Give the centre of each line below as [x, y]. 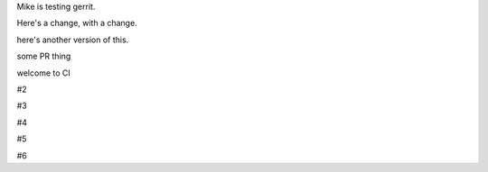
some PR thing [44, 56]
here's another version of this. [73, 40]
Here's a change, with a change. [77, 23]
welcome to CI [44, 73]
